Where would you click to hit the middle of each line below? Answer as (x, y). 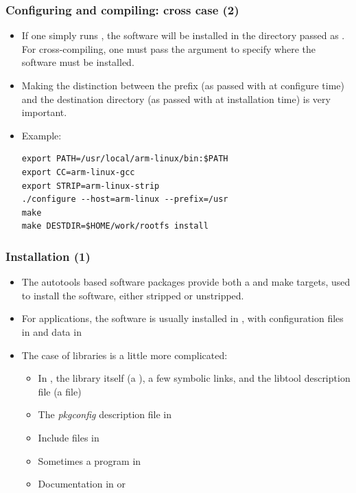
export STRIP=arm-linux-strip (91, 186)
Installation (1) (48, 256)
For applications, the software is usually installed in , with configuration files (182, 318)
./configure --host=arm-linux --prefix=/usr (125, 199)
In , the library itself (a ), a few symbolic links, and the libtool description (194, 378)
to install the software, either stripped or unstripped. (133, 295)
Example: (41, 135)
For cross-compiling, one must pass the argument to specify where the (168, 48)
